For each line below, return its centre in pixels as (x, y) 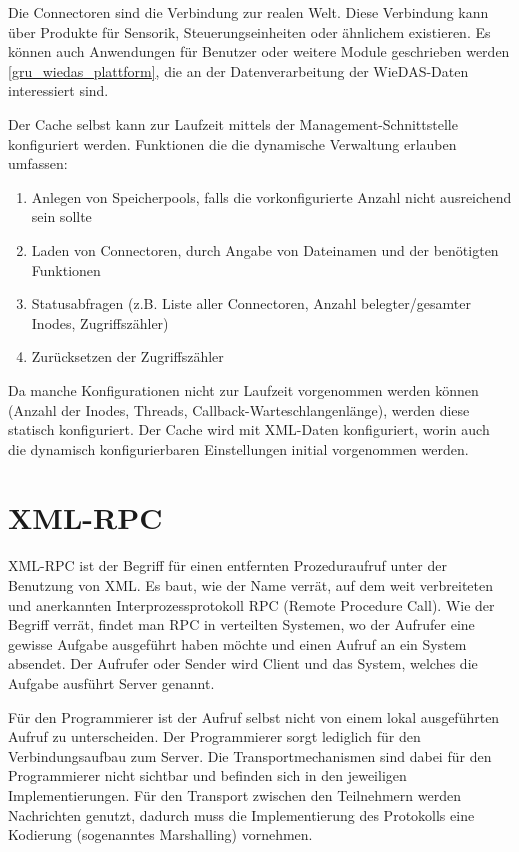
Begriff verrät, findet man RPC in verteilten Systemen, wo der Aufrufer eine (241, 624)
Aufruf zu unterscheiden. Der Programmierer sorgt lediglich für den (214, 736)
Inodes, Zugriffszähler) (100, 322)
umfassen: (38, 163)
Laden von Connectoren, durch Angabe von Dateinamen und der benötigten (265, 249)
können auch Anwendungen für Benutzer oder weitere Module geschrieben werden (259, 51)
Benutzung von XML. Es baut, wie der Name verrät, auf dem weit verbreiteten (251, 585)
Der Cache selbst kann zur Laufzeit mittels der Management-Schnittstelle (233, 123)
